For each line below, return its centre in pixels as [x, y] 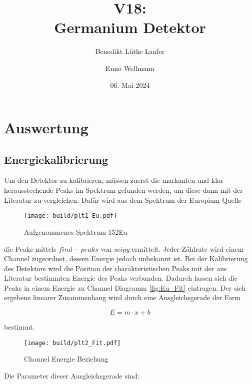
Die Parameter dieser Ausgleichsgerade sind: [72, 375]
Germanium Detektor [130, 27]
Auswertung [46, 128]
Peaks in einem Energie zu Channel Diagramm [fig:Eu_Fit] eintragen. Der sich [125, 287]
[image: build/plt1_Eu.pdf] [71, 216]
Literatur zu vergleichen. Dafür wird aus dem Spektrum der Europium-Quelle [123, 199]
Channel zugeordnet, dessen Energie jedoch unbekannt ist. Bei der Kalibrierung [126, 258]
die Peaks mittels [30, 248]
